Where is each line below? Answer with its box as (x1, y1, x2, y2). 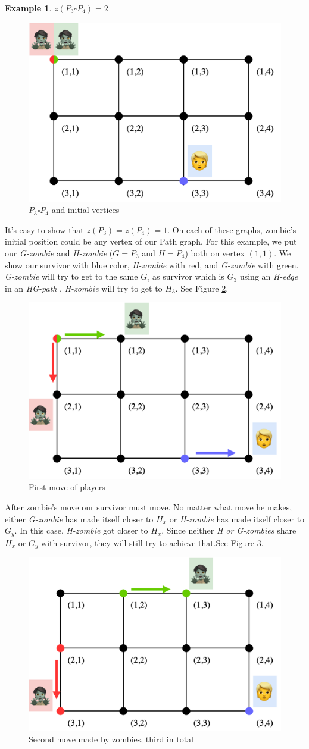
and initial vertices (51, 203, 120, 216)
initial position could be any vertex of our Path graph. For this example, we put (5, 235, 297, 247)
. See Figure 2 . (175, 281, 229, 294)
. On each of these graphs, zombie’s (167, 223, 296, 236)
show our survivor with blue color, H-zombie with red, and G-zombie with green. (5, 258, 299, 271)
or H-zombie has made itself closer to (169, 512, 305, 525)
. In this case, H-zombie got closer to (14, 524, 148, 537)
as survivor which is (152, 270, 224, 283)
